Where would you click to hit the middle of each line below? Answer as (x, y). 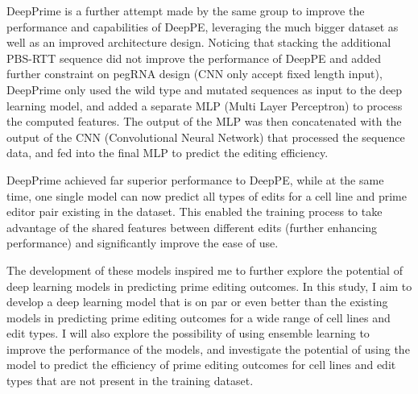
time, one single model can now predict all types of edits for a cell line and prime (207, 195)
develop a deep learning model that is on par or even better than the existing (197, 302)
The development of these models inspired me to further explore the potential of (205, 270)
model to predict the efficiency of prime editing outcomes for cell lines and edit (201, 365)
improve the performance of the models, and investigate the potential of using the (208, 348)
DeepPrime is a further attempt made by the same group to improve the (186, 10)
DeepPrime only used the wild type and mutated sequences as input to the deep (205, 89)
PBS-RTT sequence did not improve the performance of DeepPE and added (194, 58)
